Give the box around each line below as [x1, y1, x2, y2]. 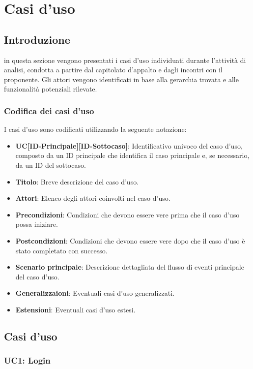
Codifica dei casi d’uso [4, 104, 94, 117]
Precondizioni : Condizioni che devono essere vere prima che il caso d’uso [15, 209, 240, 219]
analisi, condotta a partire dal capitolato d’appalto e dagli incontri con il [4, 64, 223, 75]
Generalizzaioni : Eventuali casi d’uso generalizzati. [15, 288, 175, 298]
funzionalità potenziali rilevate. [4, 84, 97, 94]
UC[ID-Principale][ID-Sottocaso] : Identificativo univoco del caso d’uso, [15, 140, 243, 151]
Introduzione [4, 31, 70, 47]
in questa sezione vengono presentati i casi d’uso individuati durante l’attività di [4, 55, 246, 65]
